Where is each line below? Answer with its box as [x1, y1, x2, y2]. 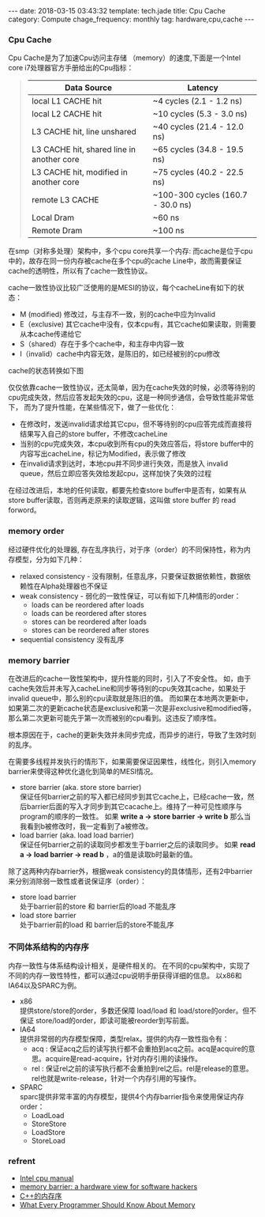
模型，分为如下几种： [14, 554, 84, 564]
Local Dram [31, 212, 75, 223]
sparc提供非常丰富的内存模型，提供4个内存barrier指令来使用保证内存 [19, 1092, 244, 1102]
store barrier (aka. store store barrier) [19, 782, 142, 792]
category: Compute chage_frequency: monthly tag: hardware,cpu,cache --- [8, 14, 255, 24]
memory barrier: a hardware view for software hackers [19, 1182, 198, 1192]
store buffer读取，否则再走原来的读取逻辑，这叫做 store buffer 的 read [8, 496, 237, 505]
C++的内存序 [19, 1192, 62, 1201]
